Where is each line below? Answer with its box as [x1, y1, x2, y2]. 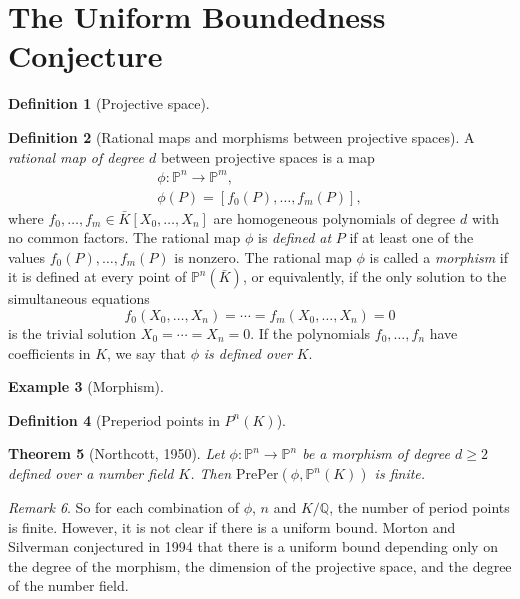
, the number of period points [329, 497, 510, 517]
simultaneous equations [8, 288, 150, 309]
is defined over [203, 342, 292, 363]
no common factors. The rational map [8, 227, 241, 248]
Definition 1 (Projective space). [8, 93, 210, 114]
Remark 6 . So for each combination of [8, 497, 239, 517]
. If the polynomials [250, 323, 371, 344]
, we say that [107, 342, 187, 363]
